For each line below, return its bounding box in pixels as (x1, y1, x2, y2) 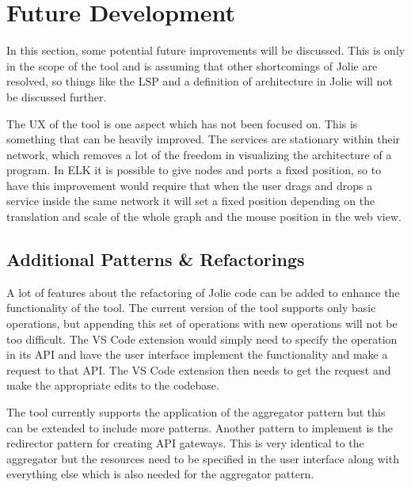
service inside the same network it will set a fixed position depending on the (6, 192, 375, 209)
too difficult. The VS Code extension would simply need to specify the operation (6, 330, 398, 347)
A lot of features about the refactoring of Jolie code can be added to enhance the (6, 283, 400, 300)
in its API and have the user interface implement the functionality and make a (6, 346, 388, 363)
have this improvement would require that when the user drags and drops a (6, 177, 373, 193)
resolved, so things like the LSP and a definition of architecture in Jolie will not (6, 73, 393, 89)
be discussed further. (6, 88, 107, 105)
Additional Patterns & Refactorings (6, 247, 305, 272)
